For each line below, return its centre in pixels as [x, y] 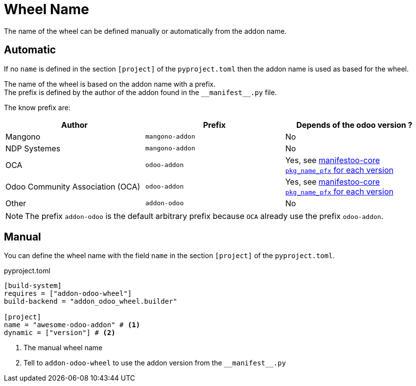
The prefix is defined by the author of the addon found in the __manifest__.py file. [140, 92]
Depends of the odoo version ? [354, 125]
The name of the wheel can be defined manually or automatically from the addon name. [145, 31]
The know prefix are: [37, 107]
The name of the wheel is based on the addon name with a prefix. [110, 84]
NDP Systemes [33, 148]
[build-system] [33, 286]
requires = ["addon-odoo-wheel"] [68, 294]
